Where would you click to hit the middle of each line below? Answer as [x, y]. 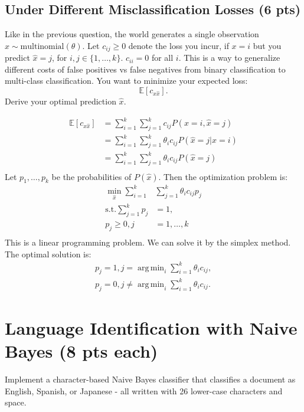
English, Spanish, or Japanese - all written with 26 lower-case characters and [144, 390]
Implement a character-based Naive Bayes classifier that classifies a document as [150, 379]
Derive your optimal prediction [61, 101]
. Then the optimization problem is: [223, 176]
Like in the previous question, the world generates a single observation [132, 34]
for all [162, 58]
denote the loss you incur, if [179, 45]
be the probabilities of [91, 176]
